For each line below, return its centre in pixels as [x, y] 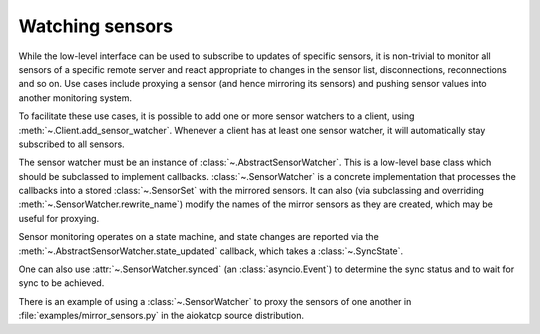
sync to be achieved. [61, 283]
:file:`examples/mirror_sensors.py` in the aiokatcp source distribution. [161, 316]
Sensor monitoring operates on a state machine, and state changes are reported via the [198, 237]
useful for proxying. [59, 218]
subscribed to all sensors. [71, 144]
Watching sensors [96, 26]
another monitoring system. [75, 97]
